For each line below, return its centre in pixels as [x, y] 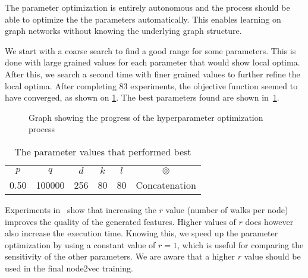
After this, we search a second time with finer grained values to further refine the [153, 74]
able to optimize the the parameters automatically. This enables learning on [143, 19]
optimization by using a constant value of [80, 244]
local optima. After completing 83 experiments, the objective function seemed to [151, 85]
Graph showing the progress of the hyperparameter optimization [146, 117]
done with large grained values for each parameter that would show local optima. [153, 62]
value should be [272, 256]
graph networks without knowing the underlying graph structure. [123, 31]
